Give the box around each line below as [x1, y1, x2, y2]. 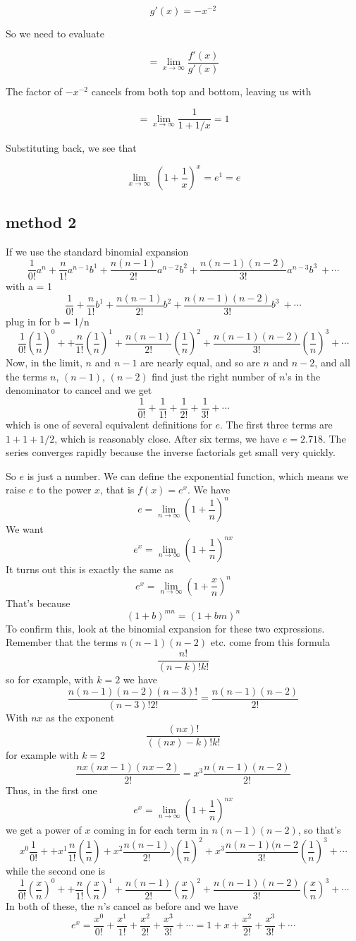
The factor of [6, 83, 63, 98]
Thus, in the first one [6, 782, 97, 797]
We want [6, 522, 44, 537]
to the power [36, 482, 92, 497]
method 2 [6, 210, 77, 232]
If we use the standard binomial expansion [6, 244, 189, 258]
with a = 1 [6, 279, 53, 294]
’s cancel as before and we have [103, 899, 238, 913]
